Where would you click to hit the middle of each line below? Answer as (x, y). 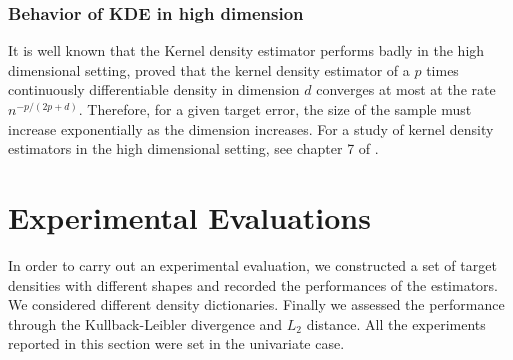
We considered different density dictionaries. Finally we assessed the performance (256, 304)
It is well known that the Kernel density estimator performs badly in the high (246, 50)
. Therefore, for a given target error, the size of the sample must (275, 109)
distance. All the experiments (396, 323)
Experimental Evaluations (189, 216)
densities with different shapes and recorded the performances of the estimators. (253, 284)
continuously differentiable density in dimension (154, 89)
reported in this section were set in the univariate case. (176, 343)
